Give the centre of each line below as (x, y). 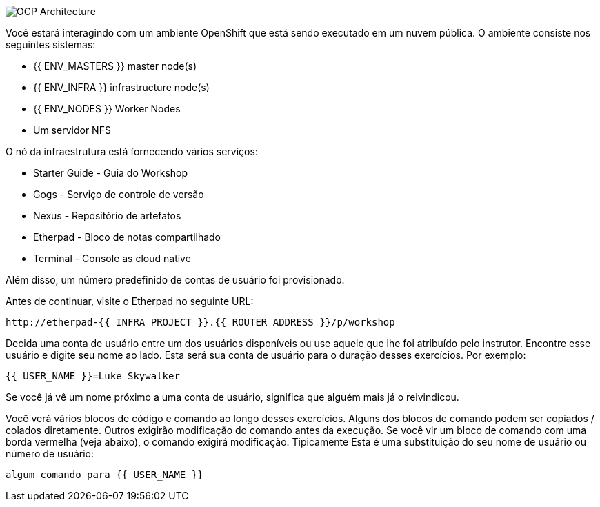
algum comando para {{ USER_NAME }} (104, 475)
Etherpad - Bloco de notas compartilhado (127, 237)
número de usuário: (50, 454)
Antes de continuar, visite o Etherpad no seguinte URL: (130, 301)
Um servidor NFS (72, 130)
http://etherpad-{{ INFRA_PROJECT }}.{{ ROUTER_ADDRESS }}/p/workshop (200, 322)
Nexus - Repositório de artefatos (107, 216)
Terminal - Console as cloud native (112, 258)
